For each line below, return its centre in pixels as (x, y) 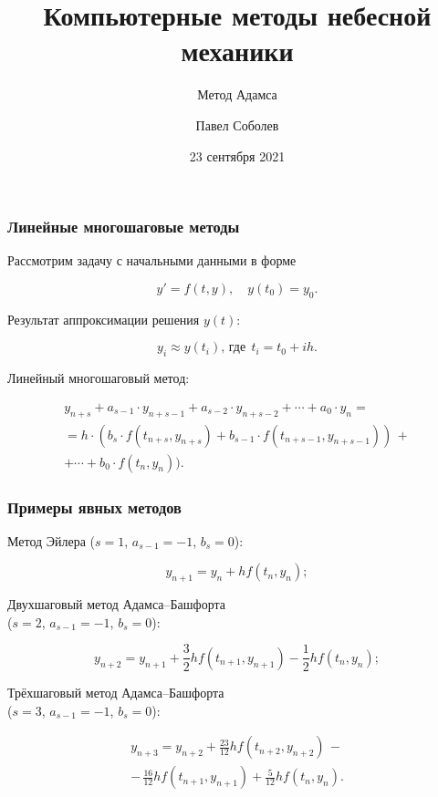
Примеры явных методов (94, 507)
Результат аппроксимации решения (104, 319)
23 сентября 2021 (237, 155)
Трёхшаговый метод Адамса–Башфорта (116, 692)
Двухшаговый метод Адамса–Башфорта (116, 604)
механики (237, 51)
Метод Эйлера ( (52, 540)
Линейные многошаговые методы (124, 227)
